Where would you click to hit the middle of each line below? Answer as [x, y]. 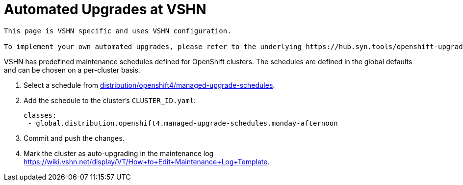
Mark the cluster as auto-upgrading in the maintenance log [119, 153]
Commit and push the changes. [74, 138]
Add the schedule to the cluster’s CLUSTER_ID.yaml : [110, 100]
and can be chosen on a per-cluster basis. [72, 70]
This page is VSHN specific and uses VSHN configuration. [118, 31]
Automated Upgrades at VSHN [105, 9]
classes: [40, 115]
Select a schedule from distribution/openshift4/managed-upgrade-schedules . [149, 85]
